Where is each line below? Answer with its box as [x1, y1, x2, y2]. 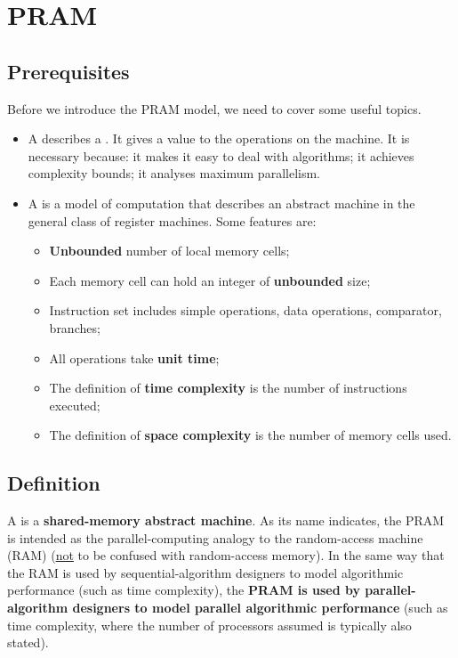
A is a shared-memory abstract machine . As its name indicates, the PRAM [7, 511, 445, 530]
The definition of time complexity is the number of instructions [49, 378, 407, 397]
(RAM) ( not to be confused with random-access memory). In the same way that [7, 546, 445, 565]
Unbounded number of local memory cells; [49, 241, 290, 260]
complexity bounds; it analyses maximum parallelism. [28, 164, 320, 183]
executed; [49, 395, 100, 414]
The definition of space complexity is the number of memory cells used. [49, 426, 452, 444]
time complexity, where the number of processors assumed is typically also [7, 615, 412, 634]
